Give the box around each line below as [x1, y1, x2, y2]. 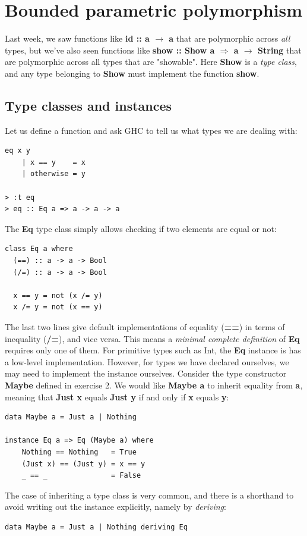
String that [258, 43, 302, 56]
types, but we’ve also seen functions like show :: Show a [5, 43, 215, 56]
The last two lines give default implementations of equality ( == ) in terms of [5, 321, 285, 333]
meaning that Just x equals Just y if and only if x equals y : [5, 390, 229, 403]
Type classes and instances [5, 96, 172, 114]
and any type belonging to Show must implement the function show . [5, 67, 259, 79]
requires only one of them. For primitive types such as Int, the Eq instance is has [5, 344, 301, 356]
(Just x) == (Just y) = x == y [21, 459, 145, 468]
